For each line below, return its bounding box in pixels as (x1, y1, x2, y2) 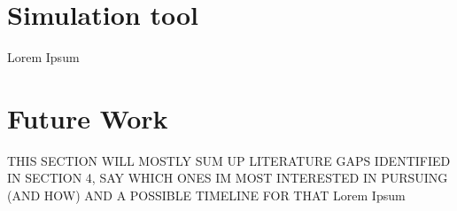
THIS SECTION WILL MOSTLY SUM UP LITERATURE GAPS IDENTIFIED (7, 151, 451, 169)
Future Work (7, 99, 168, 136)
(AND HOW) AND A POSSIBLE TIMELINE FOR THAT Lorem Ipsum (7, 186, 406, 205)
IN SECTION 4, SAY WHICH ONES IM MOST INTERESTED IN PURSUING (7, 168, 448, 187)
